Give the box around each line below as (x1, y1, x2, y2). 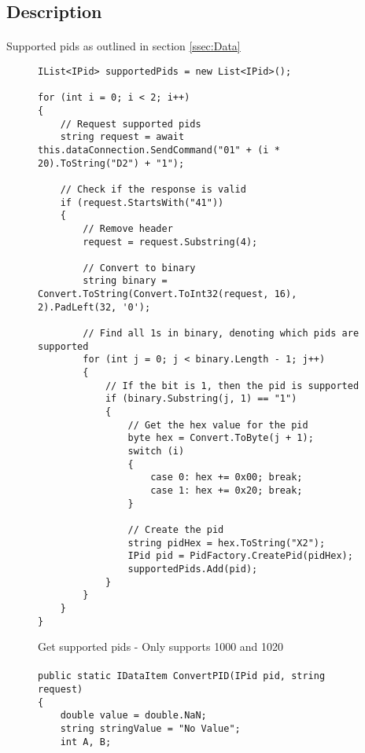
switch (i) (127, 446, 185, 457)
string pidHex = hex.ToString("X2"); (127, 537, 326, 549)
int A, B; (60, 736, 112, 747)
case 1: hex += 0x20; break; (150, 484, 303, 496)
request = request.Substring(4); (83, 236, 258, 248)
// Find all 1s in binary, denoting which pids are (83, 328, 359, 340)
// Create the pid (127, 523, 224, 535)
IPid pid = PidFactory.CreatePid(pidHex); (127, 550, 353, 562)
